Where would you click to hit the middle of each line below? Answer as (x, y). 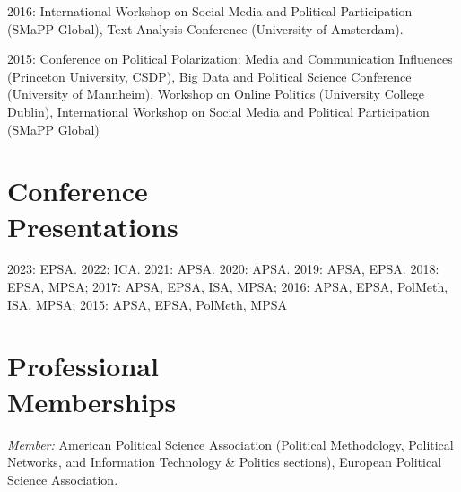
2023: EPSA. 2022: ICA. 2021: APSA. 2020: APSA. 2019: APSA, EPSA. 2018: (223, 269)
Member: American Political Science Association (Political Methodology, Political (230, 444)
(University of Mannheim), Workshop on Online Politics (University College (216, 94)
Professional (83, 366)
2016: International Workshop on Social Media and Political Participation (210, 11)
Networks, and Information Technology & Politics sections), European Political (225, 462)
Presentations (93, 226)
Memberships (92, 401)
